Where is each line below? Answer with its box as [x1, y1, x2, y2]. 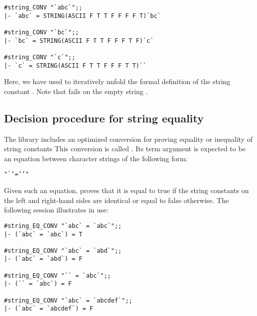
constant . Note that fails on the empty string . [4, 86, 148, 96]
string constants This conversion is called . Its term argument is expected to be [4, 143, 246, 154]
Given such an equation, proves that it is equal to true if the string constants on [4, 185, 249, 196]
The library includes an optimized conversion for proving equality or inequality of [4, 133, 253, 144]
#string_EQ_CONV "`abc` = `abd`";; [4, 247, 122, 254]
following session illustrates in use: [4, 205, 109, 215]
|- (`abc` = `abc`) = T [4, 230, 83, 238]
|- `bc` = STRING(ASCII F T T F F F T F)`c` [4, 37, 154, 44]
